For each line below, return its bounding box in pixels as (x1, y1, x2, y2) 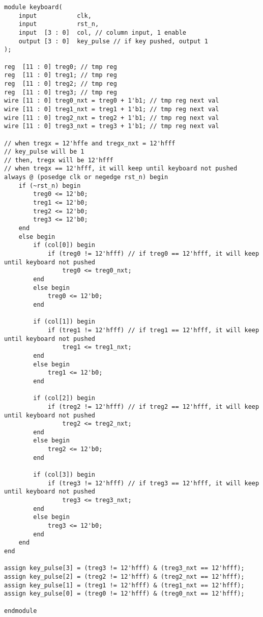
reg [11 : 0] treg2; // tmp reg (4, 80, 117, 87)
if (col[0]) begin (33, 241, 95, 249)
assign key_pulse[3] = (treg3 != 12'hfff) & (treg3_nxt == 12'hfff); (4, 564, 245, 572)
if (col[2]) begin (33, 394, 95, 402)
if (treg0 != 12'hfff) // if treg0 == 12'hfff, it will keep (47, 250, 259, 258)
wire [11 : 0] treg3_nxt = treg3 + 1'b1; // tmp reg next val (4, 122, 219, 130)
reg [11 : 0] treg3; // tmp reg (4, 88, 117, 96)
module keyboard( (4, 4, 63, 11)
